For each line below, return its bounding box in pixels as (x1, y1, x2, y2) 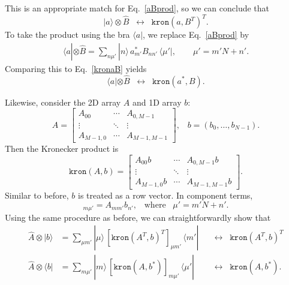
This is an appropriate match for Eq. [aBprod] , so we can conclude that (5, 2, 270, 14)
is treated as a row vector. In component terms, (78, 188, 253, 201)
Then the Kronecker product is (5, 142, 119, 155)
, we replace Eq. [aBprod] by (143, 28, 249, 41)
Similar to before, (5, 188, 69, 201)
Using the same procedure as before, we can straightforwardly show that (5, 211, 271, 223)
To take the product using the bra (5, 28, 130, 41)
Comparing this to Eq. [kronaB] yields (5, 62, 147, 74)
